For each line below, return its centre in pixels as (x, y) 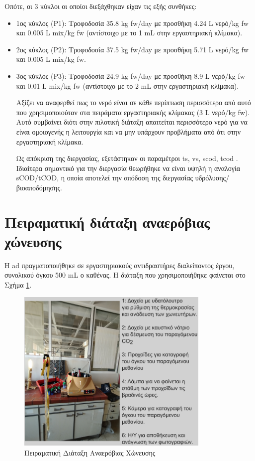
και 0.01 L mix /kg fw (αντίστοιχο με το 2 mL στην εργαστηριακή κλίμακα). (127, 85)
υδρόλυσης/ (212, 178)
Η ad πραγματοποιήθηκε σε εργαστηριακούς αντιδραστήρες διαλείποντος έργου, (120, 265)
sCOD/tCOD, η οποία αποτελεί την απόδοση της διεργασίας (105, 178)
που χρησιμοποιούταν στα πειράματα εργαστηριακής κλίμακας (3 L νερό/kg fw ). (133, 112)
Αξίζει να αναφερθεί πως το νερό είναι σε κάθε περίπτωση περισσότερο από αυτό (133, 102)
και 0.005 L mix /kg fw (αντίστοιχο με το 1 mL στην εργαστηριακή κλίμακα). (129, 33)
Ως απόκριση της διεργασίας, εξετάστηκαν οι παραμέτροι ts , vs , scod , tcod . (127, 158)
